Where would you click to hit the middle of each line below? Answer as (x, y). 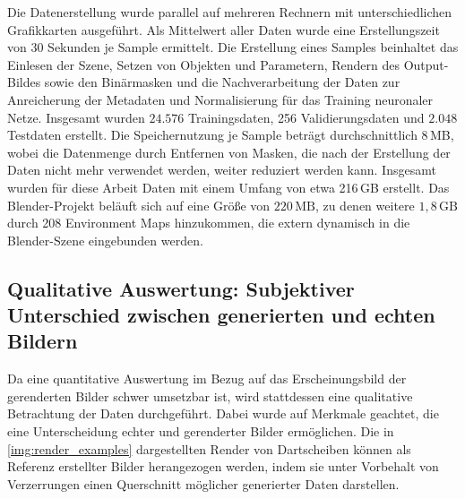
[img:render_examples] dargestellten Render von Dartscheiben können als (209, 448)
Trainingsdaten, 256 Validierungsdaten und (306, 117)
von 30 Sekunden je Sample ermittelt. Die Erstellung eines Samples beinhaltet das (233, 47)
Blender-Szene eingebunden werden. (105, 240)
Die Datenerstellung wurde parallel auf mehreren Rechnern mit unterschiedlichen (230, 12)
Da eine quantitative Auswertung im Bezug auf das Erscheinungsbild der (207, 379)
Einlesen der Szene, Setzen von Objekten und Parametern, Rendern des (204, 64)
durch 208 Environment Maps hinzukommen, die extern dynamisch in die (209, 223)
